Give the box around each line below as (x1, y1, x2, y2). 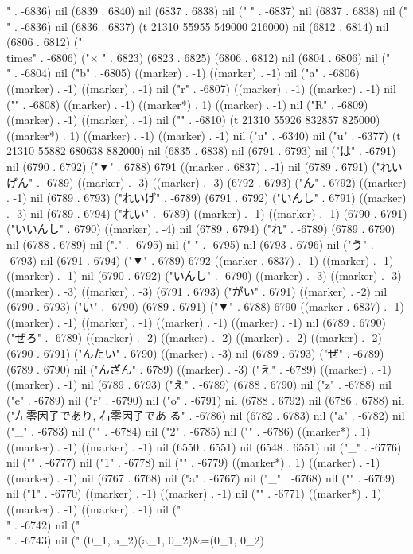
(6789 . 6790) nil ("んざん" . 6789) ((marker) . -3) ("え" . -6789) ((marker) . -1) (6, 360, 392, 377)
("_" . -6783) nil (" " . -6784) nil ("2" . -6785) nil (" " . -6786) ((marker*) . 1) (6, 423, 371, 440)
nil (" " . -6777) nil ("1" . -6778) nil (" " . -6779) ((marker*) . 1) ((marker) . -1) (6, 454, 380, 471)
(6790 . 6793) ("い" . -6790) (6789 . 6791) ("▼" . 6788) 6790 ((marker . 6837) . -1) (6, 298, 404, 315)
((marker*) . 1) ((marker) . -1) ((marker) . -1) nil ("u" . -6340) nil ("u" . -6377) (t (6, 126, 401, 143)
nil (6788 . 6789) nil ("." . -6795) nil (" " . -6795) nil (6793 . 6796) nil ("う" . (6, 235, 374, 252)
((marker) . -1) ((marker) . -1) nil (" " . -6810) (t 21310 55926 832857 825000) (6, 111, 380, 128)
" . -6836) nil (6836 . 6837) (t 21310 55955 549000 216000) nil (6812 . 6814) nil (6, 17, 389, 34)
